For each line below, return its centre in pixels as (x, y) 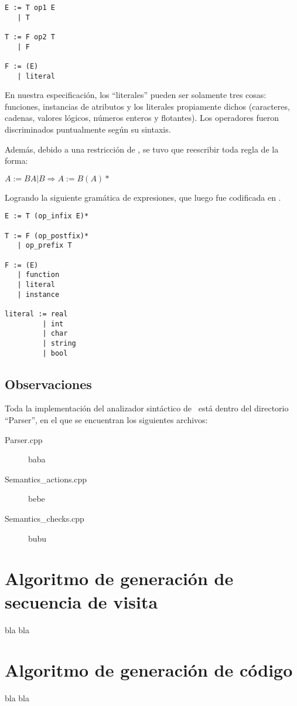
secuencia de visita (81, 601)
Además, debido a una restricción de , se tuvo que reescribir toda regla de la (142, 149)
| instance (38, 294)
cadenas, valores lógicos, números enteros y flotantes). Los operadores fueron (142, 118)
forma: (16, 161)
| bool (55, 353)
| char (55, 334)
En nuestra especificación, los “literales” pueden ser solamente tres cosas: (136, 95)
